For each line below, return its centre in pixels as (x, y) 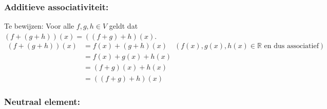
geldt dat (123, 26)
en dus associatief (291, 46)
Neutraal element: (42, 102)
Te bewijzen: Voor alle (39, 26)
